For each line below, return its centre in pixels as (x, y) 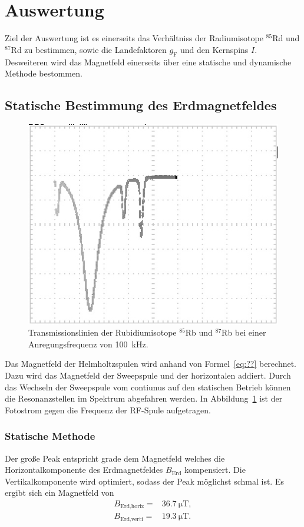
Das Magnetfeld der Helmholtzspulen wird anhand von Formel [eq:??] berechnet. (151, 364)
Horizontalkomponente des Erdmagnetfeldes (84, 470)
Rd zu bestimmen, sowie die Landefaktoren (89, 49)
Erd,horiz (132, 507)
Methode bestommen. (44, 73)
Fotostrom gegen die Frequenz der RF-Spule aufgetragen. (108, 410)
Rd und (286, 38)
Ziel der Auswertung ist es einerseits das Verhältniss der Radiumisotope (134, 38)
